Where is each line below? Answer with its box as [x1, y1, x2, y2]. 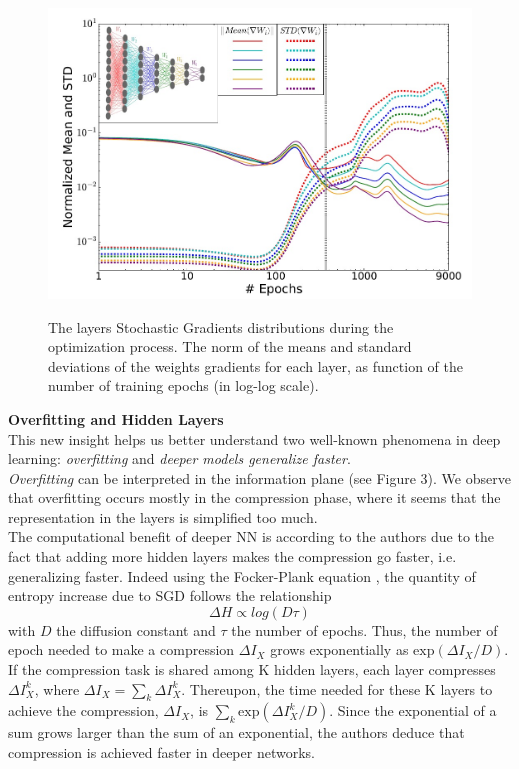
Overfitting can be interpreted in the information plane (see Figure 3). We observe [8, 467, 511, 488]
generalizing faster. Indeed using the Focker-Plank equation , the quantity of [8, 565, 476, 586]
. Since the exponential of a [329, 700, 497, 721]
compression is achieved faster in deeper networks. [8, 742, 315, 763]
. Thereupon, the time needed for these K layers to [181, 678, 493, 699]
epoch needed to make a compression [8, 639, 235, 660]
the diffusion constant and [56, 619, 216, 640]
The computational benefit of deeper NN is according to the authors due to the [8, 526, 494, 547]
